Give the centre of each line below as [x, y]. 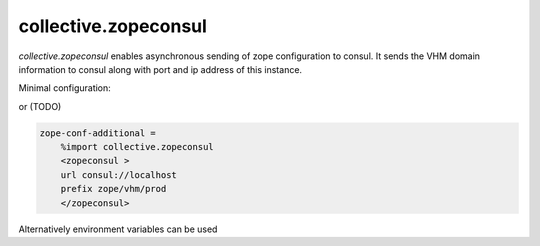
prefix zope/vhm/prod [113, 189]
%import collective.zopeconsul [137, 147]
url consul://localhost [118, 174]
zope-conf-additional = [98, 133]
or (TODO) [40, 106]
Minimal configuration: [65, 88]
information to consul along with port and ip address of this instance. [160, 69]
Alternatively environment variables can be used [118, 229]
